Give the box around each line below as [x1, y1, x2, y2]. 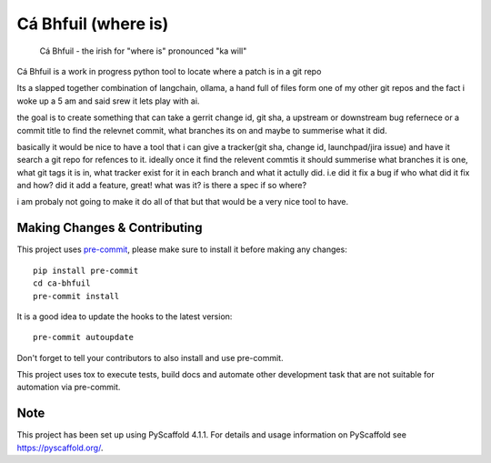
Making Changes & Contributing [16, 220, 203, 236]
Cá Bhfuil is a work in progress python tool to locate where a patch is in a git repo [16, 65, 322, 76]
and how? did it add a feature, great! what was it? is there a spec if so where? [16, 180, 307, 191]
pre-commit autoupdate [33, 332, 135, 343]
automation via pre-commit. [16, 382, 121, 393]
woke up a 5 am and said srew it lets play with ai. [16, 96, 200, 106]
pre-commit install [33, 291, 120, 301]
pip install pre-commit [33, 265, 139, 276]
